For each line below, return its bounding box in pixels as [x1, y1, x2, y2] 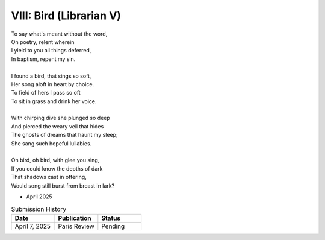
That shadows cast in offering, [11, 174, 87, 181]
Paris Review [58, 222, 94, 230]
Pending [101, 222, 125, 230]
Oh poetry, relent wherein [11, 38, 75, 45]
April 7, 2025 [14, 222, 51, 230]
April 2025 [26, 193, 52, 200]
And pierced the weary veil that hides [11, 122, 104, 130]
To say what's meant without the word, [11, 30, 108, 37]
